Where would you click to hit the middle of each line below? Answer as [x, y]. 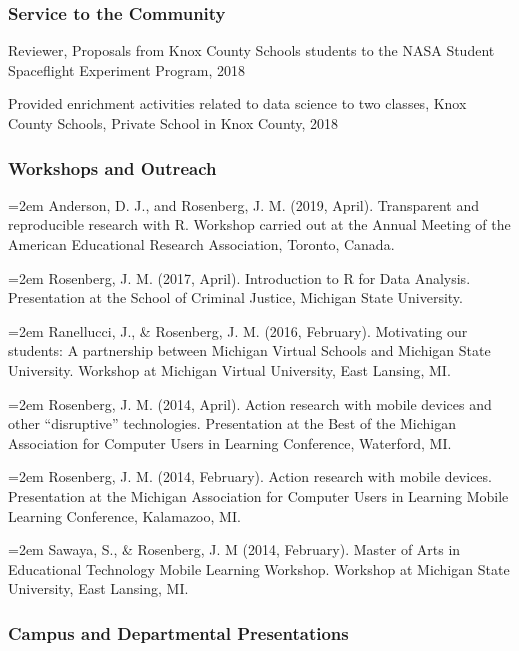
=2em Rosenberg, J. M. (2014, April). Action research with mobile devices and [250, 403]
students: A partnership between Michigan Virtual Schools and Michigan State [249, 350]
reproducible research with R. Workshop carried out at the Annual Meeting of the [259, 224]
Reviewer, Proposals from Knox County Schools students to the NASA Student [251, 50]
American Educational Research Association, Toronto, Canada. [201, 244]
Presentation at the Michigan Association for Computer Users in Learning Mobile [258, 495]
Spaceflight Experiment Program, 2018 [126, 69]
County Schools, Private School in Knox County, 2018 [173, 123]
